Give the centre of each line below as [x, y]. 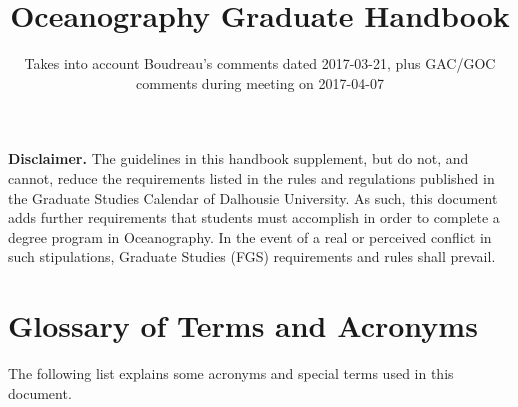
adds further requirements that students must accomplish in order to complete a [254, 217]
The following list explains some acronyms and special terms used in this [231, 373]
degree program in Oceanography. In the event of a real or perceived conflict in [250, 236]
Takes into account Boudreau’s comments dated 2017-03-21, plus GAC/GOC [260, 63]
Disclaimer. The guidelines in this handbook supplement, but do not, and [238, 158]
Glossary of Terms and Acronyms [243, 325]
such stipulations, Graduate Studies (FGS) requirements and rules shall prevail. [252, 256]
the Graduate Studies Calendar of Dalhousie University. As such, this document [253, 197]
